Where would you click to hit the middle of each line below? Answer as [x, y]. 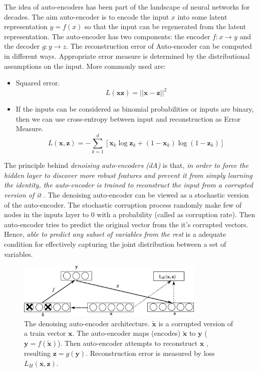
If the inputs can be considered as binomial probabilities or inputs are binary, [135, 109]
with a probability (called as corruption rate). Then [176, 214]
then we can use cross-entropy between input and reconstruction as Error [128, 118]
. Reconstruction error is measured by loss [150, 353]
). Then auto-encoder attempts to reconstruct [128, 343]
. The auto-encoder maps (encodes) [126, 333]
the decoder [22, 46]
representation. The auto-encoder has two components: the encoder [107, 36]
